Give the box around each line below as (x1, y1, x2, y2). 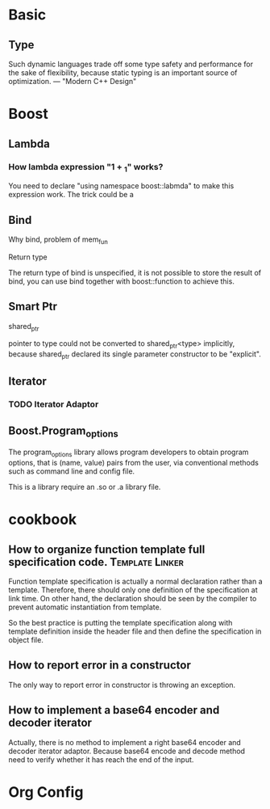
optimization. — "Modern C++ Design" (8, 77, 137, 86)
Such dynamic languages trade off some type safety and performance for (8, 59, 254, 69)
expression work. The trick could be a (8, 190, 135, 200)
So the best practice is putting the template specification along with (8, 618, 233, 628)
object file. (8, 635, 44, 645)
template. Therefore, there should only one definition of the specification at (8, 585, 258, 595)
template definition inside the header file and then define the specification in (8, 626, 262, 636)
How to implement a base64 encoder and (8, 703, 220, 717)
